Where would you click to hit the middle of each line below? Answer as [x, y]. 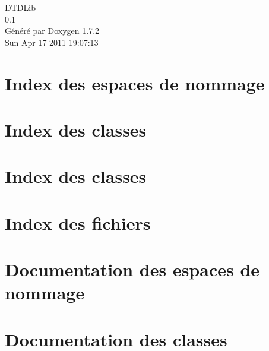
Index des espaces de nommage [135, 83]
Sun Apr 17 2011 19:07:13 [52, 42]
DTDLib [20, 7]
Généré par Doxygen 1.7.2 [52, 31]
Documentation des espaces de [132, 269]
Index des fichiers [78, 222]
